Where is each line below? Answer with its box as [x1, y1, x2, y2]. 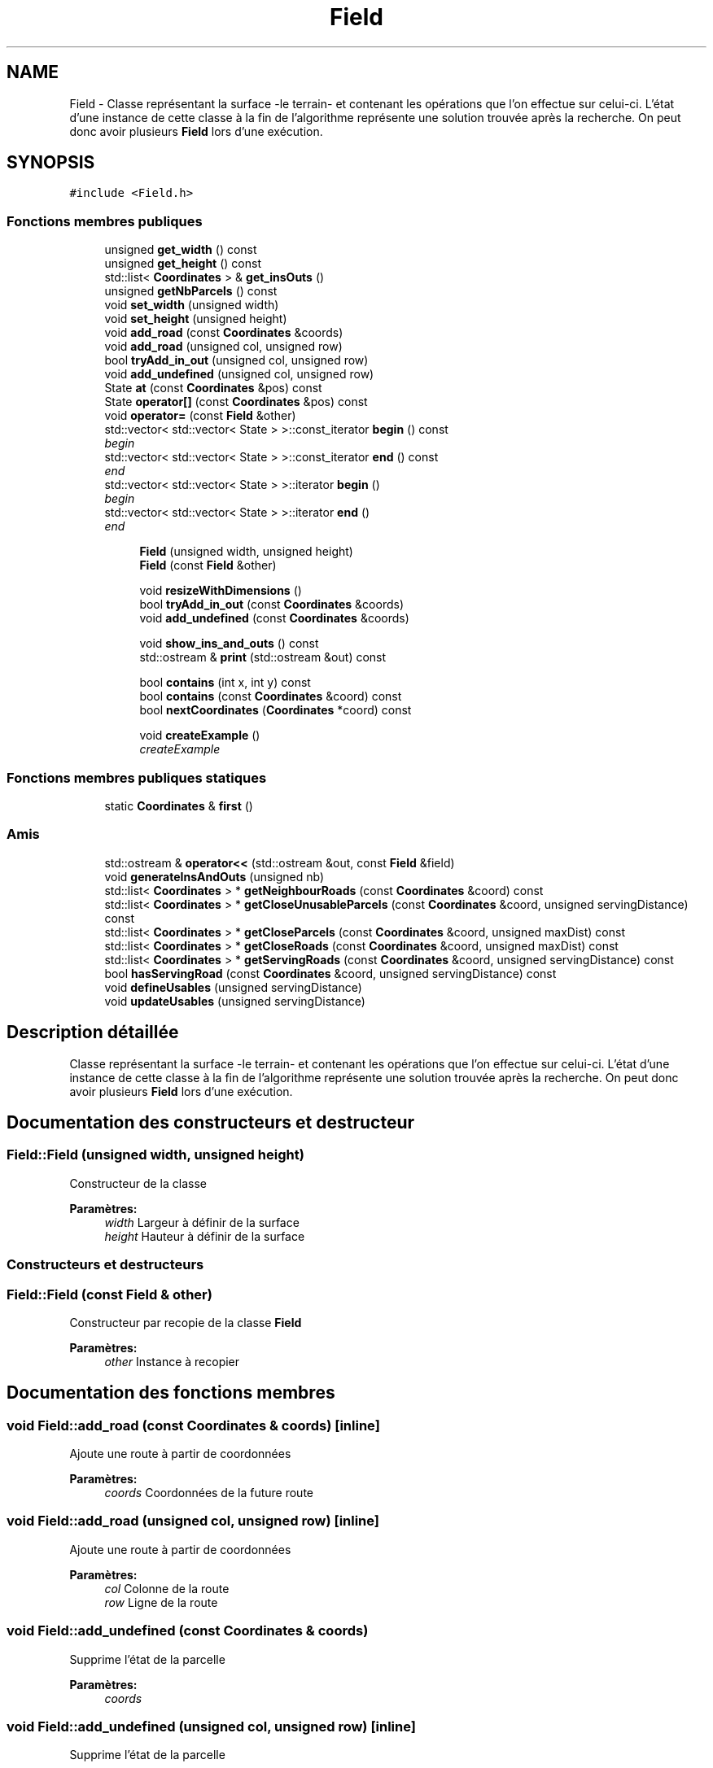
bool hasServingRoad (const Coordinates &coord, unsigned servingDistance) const [104, 966, 557, 980]
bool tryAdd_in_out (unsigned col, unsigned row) [104, 353, 369, 368]
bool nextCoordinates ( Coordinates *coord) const [139, 703, 412, 718]
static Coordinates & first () [104, 798, 253, 813]
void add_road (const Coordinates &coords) [104, 325, 343, 340]
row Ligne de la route [104, 1595, 218, 1609]
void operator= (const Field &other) [104, 408, 296, 423]
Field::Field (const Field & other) [7, 1286, 212, 1303]
